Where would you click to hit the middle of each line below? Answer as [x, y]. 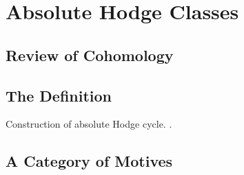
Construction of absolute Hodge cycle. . [89, 124]
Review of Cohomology [90, 55]
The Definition [59, 95]
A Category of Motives [89, 161]
